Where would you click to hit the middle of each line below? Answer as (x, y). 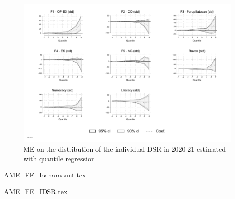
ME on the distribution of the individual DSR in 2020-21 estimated (125, 149)
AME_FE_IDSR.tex (36, 191)
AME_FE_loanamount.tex (45, 175)
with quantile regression (59, 158)
